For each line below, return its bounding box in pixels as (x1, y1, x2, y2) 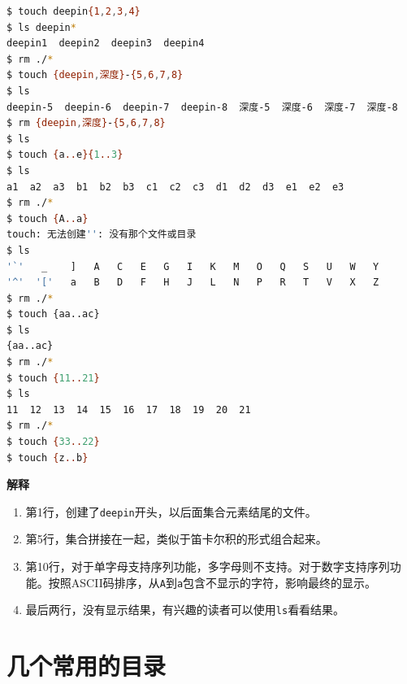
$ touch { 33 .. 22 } (6, 436, 100, 448)
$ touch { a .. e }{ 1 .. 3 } (6, 149, 123, 161)
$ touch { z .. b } (6, 451, 89, 464)
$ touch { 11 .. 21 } (6, 372, 100, 384)
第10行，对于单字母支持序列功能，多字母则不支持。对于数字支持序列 (25, 558, 390, 575)
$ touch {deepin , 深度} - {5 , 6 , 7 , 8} (6, 69, 184, 81)
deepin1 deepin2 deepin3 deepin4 (6, 37, 205, 50)
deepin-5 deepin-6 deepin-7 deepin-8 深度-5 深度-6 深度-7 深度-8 (6, 101, 398, 113)
